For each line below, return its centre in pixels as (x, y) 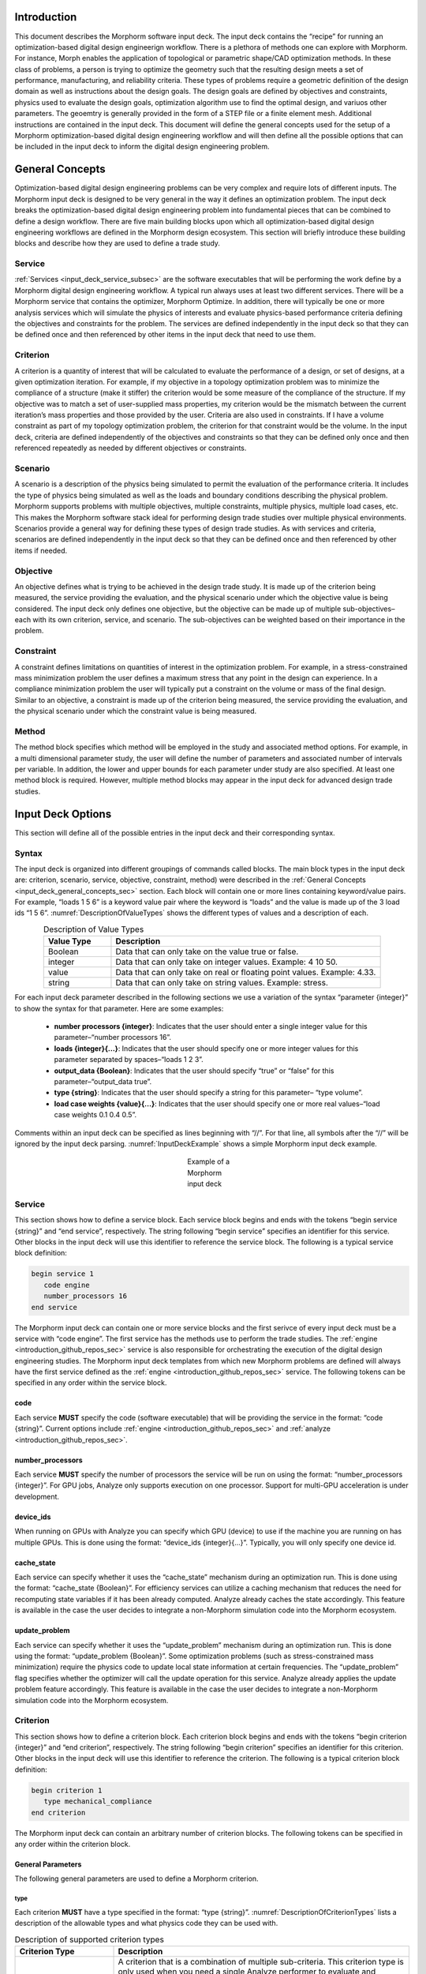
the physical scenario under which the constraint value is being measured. (136, 711)
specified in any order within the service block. (91, 1383)
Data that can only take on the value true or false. (207, 951)
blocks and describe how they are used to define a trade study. (118, 243)
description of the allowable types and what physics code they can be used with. (146, 1923)
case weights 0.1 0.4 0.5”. (95, 1115)
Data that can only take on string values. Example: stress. (222, 983)
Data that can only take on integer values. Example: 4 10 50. (227, 962)
